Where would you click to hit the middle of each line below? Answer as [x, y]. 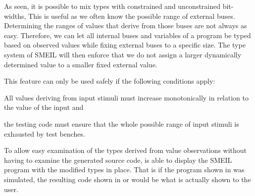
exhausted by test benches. [45, 133]
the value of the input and [44, 107]
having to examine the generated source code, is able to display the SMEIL [118, 160]
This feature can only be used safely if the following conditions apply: [110, 81]
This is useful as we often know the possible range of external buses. [132, 16]
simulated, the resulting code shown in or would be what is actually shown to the [127, 179]
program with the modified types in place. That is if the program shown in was [124, 170]
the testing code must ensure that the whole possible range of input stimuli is [122, 123]
